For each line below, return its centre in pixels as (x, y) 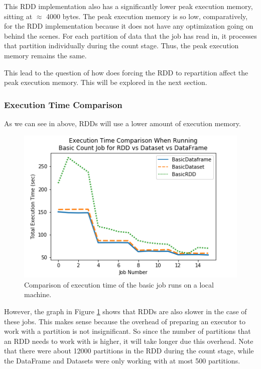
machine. (38, 294)
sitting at (18, 16)
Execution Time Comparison (63, 104)
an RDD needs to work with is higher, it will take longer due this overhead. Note (129, 341)
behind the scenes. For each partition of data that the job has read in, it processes (130, 35)
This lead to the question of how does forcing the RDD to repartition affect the (126, 72)
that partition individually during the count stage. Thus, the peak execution (121, 45)
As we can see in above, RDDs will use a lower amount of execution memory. (122, 123)
